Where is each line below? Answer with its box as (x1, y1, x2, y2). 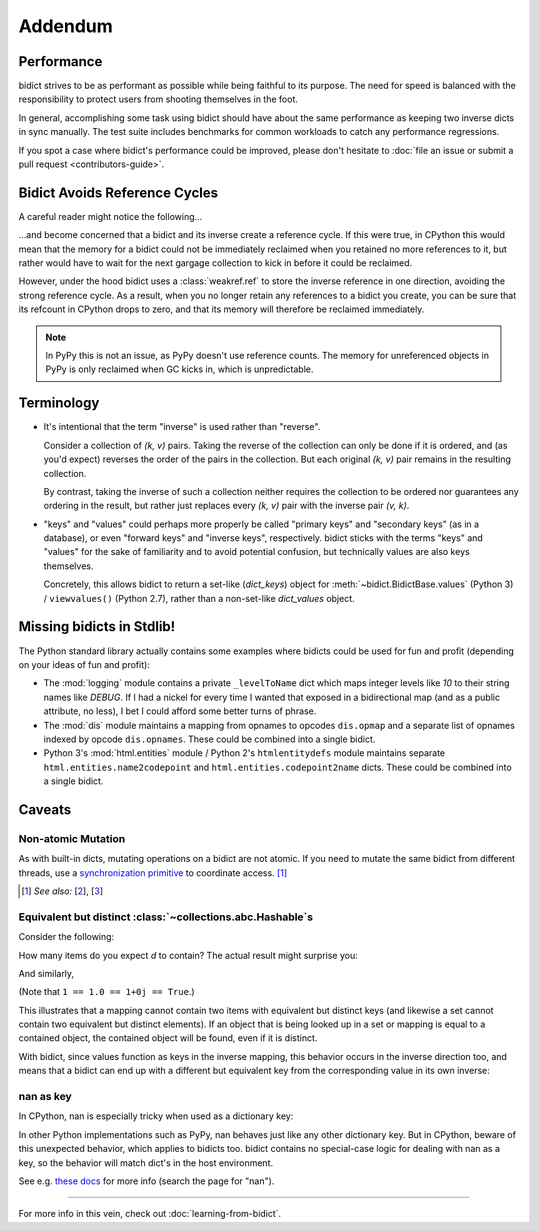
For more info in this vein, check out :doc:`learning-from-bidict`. (18, 1208, 282, 1220)
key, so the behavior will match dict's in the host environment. (18, 1156, 274, 1169)
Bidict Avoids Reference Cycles (18, 184, 219, 201)
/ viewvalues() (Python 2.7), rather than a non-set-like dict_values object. (43, 592, 355, 604)
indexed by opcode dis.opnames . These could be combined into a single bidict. (43, 733, 376, 745)
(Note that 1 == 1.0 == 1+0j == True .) (18, 986, 195, 998)
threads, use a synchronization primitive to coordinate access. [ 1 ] (18, 866, 288, 879)
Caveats (18, 801, 72, 818)
